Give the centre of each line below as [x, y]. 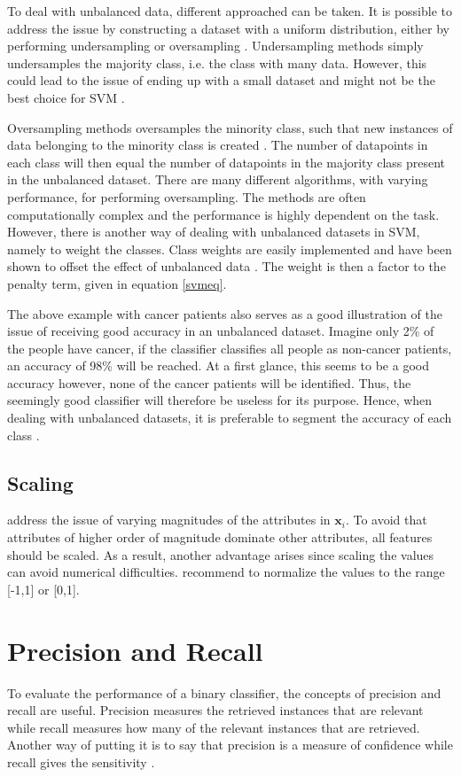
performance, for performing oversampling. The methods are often [187, 196]
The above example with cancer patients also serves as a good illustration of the [225, 313]
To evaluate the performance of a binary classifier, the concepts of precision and [224, 692]
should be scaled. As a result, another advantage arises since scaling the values [221, 554]
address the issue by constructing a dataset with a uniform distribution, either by [228, 28]
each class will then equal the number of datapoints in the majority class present [227, 162]
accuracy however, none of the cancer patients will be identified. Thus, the [209, 382]
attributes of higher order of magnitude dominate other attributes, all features [220, 537]
